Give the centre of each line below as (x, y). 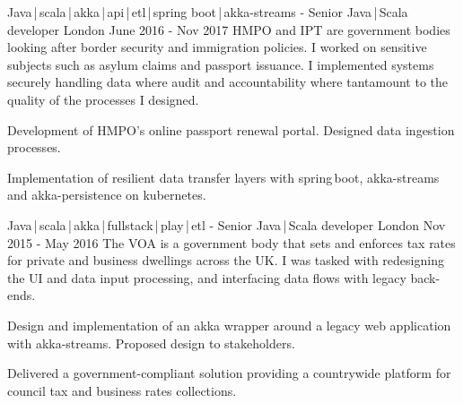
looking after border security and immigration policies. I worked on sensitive (217, 47)
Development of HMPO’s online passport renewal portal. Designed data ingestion (231, 129)
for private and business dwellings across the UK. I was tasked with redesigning (226, 260)
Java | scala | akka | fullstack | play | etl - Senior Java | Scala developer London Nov (227, 224)
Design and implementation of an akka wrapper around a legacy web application (229, 325)
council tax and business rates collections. (122, 390)
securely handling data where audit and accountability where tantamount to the (228, 82)
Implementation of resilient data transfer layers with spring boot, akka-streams (223, 177)
